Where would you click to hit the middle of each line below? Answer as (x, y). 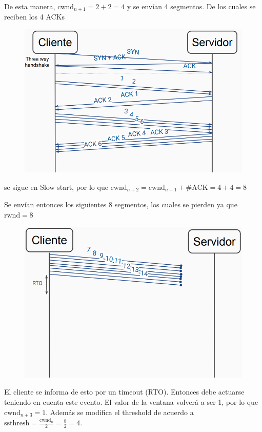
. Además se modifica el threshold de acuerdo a (120, 412)
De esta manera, (30, 6)
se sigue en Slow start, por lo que (56, 186)
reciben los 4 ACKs (35, 17)
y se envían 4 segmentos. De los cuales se (191, 6)
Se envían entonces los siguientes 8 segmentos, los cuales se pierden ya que (121, 204)
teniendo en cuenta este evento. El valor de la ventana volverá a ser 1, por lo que (131, 402)
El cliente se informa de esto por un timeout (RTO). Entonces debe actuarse (124, 392)
